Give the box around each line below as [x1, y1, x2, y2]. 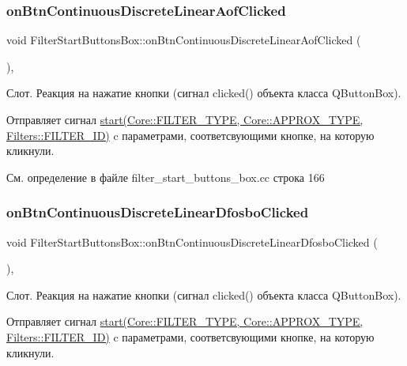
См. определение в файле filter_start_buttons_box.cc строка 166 [6, 168, 325, 185]
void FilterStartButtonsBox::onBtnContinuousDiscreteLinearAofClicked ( [6, 32, 361, 48]
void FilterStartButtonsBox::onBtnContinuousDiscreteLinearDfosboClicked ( [6, 233, 378, 250]
